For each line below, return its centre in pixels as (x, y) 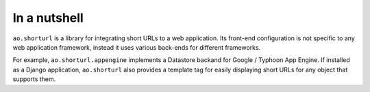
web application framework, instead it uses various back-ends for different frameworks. (137, 47)
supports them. (34, 79)
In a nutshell (48, 18)
